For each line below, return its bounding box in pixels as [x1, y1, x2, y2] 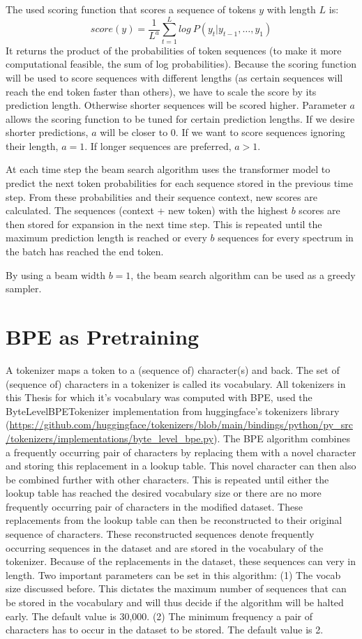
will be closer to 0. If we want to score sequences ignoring [100, 125, 345, 140]
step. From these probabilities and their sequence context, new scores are [6, 189, 317, 204]
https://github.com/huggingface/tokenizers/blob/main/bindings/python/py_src [9, 417, 353, 432]
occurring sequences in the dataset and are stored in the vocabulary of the [6, 540, 324, 555]
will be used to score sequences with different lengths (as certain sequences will [6, 70, 343, 84]
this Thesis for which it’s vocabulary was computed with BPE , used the [6, 390, 312, 405]
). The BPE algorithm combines [213, 430, 351, 445]
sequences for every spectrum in [218, 230, 354, 245]
